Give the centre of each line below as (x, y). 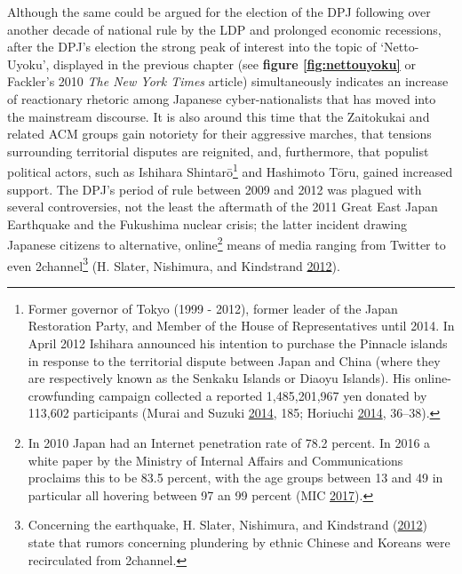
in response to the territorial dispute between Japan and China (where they (234, 360)
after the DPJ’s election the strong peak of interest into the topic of (192, 47)
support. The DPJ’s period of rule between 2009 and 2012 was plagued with (215, 189)
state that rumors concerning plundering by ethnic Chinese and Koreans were (239, 542)
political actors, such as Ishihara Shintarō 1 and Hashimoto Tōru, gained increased (230, 170)
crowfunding (61, 395)
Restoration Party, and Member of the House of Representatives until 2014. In (241, 326)
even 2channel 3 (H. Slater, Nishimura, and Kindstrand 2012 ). (174, 264)
